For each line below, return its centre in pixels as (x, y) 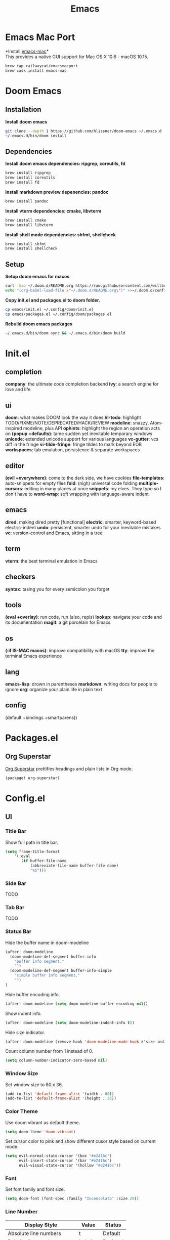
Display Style (41, 1225)
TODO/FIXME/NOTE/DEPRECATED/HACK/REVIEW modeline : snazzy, (77, 423)
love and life (18, 390)
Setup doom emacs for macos (37, 277)
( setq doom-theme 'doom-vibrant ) (40, 1132)
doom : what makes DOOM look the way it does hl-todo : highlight (73, 417)
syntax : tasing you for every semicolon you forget (57, 589)
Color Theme (22, 1111)
